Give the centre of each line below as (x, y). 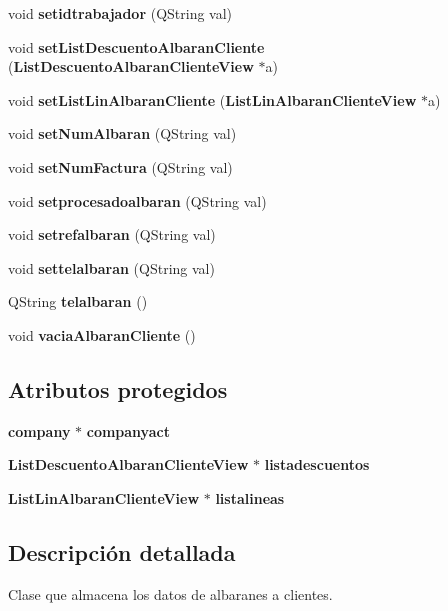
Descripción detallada (122, 551)
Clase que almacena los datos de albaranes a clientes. (170, 593)
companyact (128, 430)
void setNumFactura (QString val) (120, 166)
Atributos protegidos (118, 388)
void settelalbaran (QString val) (111, 267)
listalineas (250, 497)
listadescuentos (317, 464)
